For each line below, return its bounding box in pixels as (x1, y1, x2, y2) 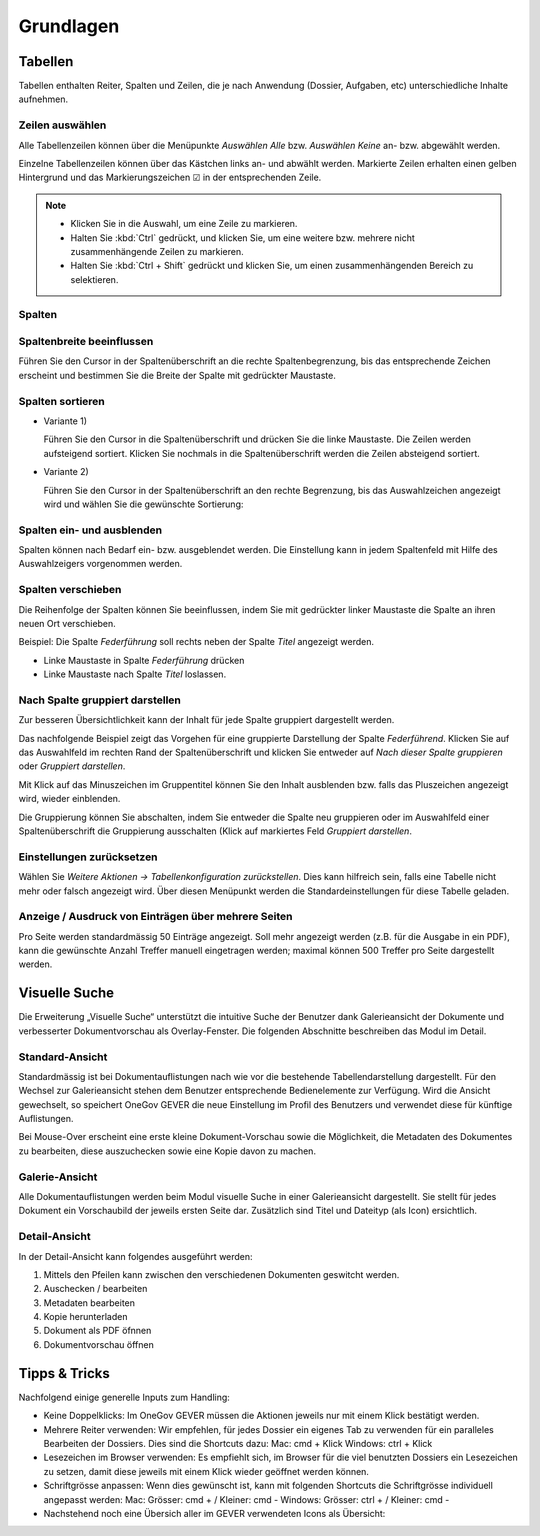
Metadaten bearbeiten (43, 1296, 135, 1309)
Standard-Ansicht (18, 1050, 108, 1064)
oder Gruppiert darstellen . (18, 760, 126, 772)
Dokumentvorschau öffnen (43, 1338, 154, 1350)
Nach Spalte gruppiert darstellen (18, 693, 182, 707)
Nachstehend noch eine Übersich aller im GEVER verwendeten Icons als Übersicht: (43, 1507, 386, 1519)
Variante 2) (43, 466, 89, 478)
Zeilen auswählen (18, 118, 107, 132)
